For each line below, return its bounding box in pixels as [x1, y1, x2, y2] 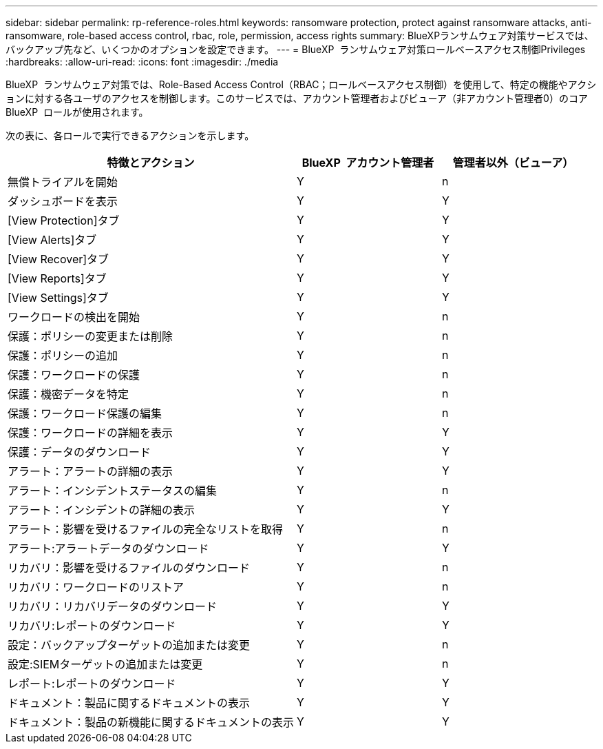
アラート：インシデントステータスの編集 [8, 484, 218, 497]
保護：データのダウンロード [8, 445, 151, 459]
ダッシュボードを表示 [8, 194, 118, 208]
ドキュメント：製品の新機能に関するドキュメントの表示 [8, 715, 295, 729]
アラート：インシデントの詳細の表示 [8, 503, 195, 517]
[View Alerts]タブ [8, 233, 97, 247]
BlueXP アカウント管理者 [301, 156, 434, 170]
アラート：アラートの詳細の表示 [8, 464, 173, 478]
